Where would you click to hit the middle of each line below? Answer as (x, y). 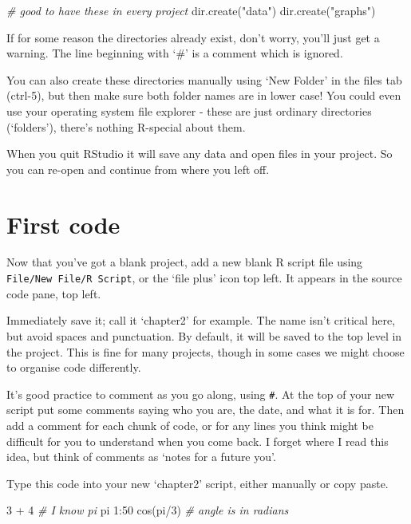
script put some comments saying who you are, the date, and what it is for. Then (205, 410)
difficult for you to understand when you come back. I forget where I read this (198, 441)
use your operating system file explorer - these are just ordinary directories (189, 110)
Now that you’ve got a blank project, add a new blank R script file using (185, 262)
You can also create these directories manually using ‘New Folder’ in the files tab (204, 79)
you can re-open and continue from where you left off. (138, 169)
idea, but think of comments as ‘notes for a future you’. (141, 457)
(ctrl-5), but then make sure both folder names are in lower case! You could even (204, 95)
